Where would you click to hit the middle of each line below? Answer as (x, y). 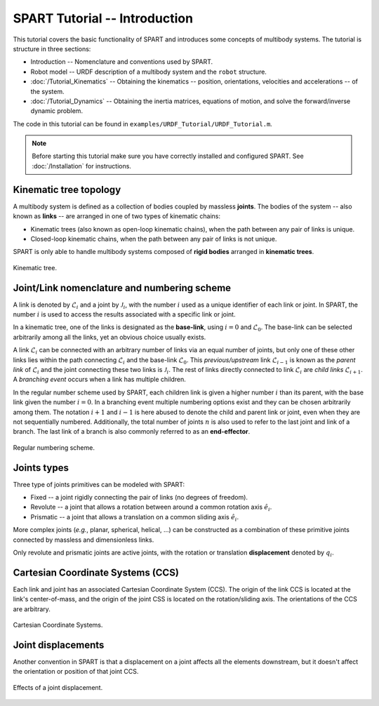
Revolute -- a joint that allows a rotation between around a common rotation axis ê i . (151, 508)
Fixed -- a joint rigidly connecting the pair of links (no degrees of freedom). (139, 497)
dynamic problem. (57, 111)
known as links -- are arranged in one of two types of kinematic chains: (117, 216)
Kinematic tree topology (67, 189)
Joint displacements (59, 645)
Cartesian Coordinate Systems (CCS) (96, 572)
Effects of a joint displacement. (58, 687)
